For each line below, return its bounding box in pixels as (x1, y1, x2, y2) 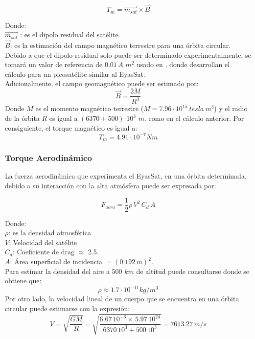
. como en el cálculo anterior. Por (144, 113, 244, 123)
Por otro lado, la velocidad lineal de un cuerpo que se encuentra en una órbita (5, 294, 239, 304)
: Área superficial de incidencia (10, 256, 102, 267)
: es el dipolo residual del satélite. (20, 29, 120, 40)
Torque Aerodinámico (5, 152, 92, 164)
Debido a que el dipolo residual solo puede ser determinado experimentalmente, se (5, 49, 251, 60)
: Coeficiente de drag (12, 247, 74, 257)
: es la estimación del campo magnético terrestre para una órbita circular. (10, 40, 231, 50)
